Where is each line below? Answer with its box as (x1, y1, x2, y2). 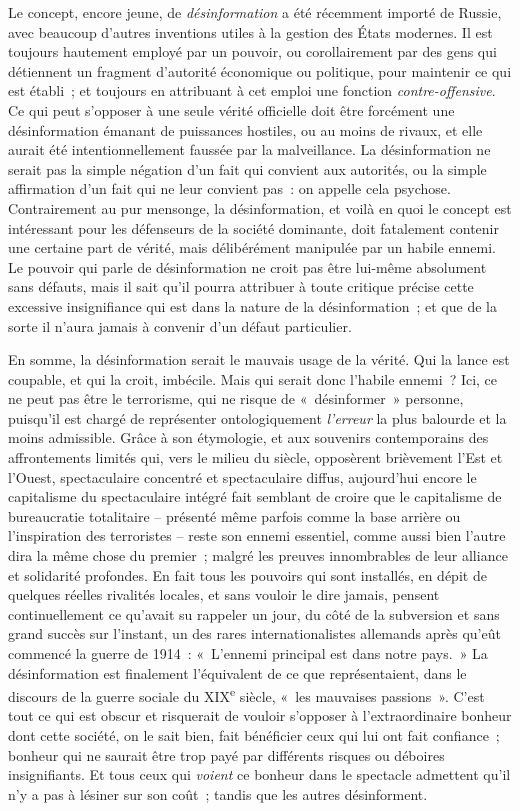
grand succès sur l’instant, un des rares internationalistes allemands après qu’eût (8, 623, 501, 644)
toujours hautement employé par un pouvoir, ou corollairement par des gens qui (8, 41, 497, 62)
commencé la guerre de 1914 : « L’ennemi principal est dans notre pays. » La (8, 643, 488, 663)
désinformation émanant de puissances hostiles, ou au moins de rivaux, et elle (8, 119, 483, 140)
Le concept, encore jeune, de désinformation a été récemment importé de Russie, (8, 2, 502, 22)
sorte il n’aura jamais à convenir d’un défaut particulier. (8, 315, 352, 336)
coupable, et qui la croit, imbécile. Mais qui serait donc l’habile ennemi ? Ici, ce (8, 368, 498, 389)
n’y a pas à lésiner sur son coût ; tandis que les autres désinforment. (8, 783, 428, 804)
